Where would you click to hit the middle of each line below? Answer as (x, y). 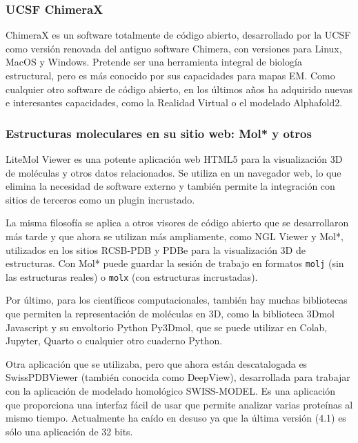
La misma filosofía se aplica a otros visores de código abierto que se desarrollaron (177, 223)
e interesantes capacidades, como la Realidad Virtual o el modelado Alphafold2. (174, 102)
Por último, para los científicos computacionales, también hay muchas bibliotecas (177, 300)
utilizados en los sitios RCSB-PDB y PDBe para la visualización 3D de (156, 249)
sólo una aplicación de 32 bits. (69, 431)
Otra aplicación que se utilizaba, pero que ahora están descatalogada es (157, 363)
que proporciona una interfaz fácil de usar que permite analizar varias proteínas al (179, 404)
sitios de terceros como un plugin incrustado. (100, 199)
